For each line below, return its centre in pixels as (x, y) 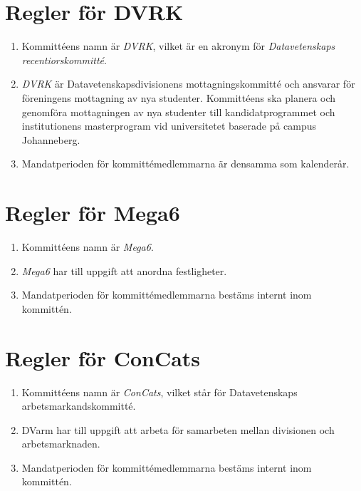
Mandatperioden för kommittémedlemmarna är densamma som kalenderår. (185, 164)
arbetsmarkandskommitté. (79, 406)
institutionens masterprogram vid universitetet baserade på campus (169, 126)
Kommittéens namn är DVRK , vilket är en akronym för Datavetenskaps (178, 46)
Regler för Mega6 (93, 213)
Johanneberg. (51, 139)
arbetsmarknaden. (61, 444)
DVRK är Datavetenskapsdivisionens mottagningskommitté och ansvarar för (188, 84)
